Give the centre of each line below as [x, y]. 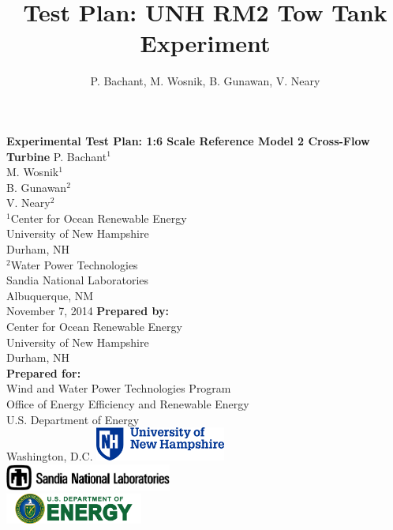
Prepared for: [44, 372]
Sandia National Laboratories [78, 280]
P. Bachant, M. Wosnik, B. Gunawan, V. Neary [205, 81]
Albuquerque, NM [50, 295]
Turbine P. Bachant [57, 156]
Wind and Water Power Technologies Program [119, 388]
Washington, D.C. [50, 456]
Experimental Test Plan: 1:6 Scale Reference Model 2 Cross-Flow [188, 140]
